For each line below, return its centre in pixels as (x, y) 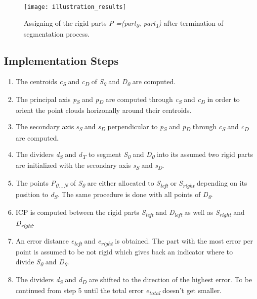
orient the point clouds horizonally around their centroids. (104, 110)
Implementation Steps (61, 60)
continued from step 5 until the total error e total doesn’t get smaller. (119, 291)
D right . (25, 223)
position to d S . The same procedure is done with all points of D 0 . (114, 195)
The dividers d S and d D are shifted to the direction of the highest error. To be (134, 280)
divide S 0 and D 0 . (42, 262)
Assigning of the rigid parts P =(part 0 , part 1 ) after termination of (124, 23)
